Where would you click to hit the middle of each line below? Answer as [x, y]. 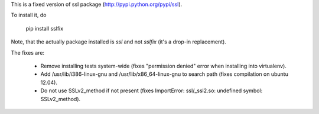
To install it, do [29, 15]
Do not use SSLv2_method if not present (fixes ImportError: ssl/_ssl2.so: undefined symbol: [152, 90]
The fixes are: [27, 52]
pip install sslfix [45, 28]
